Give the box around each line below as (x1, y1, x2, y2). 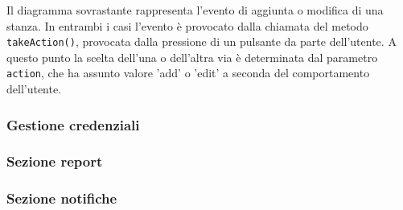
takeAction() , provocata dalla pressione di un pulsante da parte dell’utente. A (6, 33, 397, 50)
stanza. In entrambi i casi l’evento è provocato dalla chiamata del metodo (6, 17, 368, 34)
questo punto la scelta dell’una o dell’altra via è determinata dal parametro (6, 48, 378, 65)
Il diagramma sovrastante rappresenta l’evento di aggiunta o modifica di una (6, 2, 384, 18)
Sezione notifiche (6, 188, 117, 208)
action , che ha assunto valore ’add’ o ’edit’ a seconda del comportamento (6, 64, 370, 81)
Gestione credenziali (6, 114, 140, 134)
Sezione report (6, 151, 103, 171)
